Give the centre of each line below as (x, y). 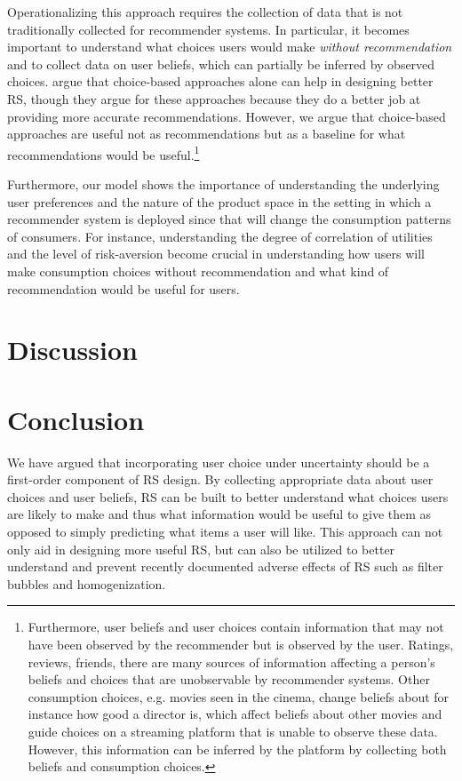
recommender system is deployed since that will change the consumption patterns (229, 219)
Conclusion (76, 419)
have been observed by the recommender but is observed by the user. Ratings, (241, 644)
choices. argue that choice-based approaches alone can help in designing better (220, 81)
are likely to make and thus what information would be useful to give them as (219, 514)
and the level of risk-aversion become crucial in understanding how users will (216, 254)
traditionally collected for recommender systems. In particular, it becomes (208, 29)
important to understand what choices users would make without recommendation (230, 47)
